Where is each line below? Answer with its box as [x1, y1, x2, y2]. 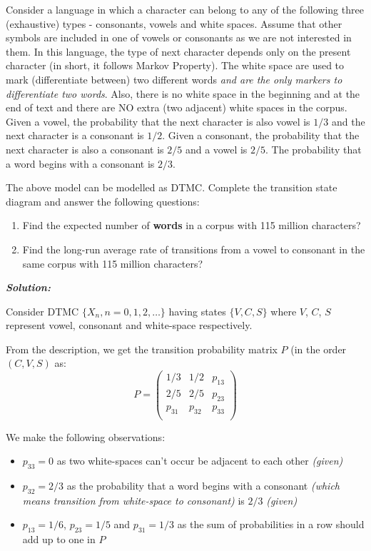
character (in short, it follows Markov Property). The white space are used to [6, 58, 345, 73]
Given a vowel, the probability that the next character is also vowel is [6, 113, 310, 128]
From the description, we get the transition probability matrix [6, 341, 278, 356]
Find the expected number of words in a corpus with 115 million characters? [22, 218, 361, 233]
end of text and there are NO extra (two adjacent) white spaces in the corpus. [6, 100, 347, 115]
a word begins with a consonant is [6, 156, 155, 171]
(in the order [290, 341, 347, 356]
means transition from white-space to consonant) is [22, 492, 245, 507]
